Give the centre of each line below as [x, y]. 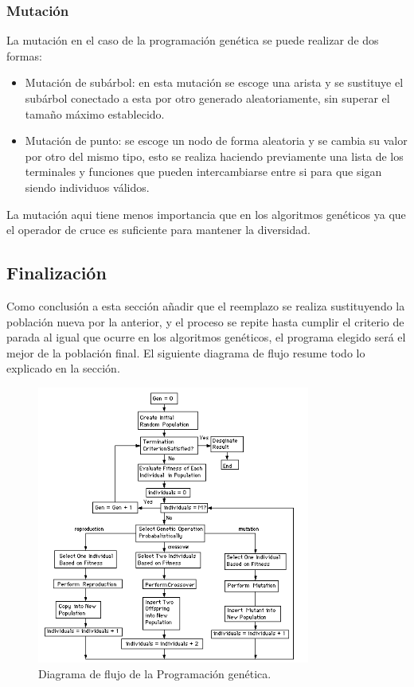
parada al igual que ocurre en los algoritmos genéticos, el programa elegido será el [206, 337]
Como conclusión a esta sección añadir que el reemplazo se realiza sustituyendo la [206, 305]
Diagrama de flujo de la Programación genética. [155, 673]
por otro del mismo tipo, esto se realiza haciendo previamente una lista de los [214, 156]
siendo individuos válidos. [87, 187]
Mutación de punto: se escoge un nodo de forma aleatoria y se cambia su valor [216, 141]
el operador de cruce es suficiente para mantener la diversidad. [158, 230]
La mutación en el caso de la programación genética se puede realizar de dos [193, 40]
